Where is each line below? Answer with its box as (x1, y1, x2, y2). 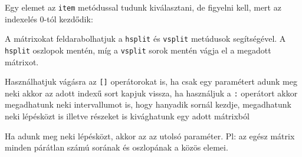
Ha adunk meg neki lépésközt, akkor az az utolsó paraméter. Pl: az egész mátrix (5, 129, 295, 142)
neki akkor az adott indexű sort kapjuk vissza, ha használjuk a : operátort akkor (5, 86, 298, 99)
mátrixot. (5, 55, 39, 68)
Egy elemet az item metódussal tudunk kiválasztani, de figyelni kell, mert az (5, 1, 281, 13)
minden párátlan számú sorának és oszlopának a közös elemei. (5, 141, 228, 153)
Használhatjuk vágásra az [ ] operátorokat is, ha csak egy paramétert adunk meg (5, 75, 297, 88)
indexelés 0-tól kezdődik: (5, 12, 93, 25)
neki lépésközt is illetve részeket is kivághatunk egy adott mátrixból (5, 110, 250, 122)
